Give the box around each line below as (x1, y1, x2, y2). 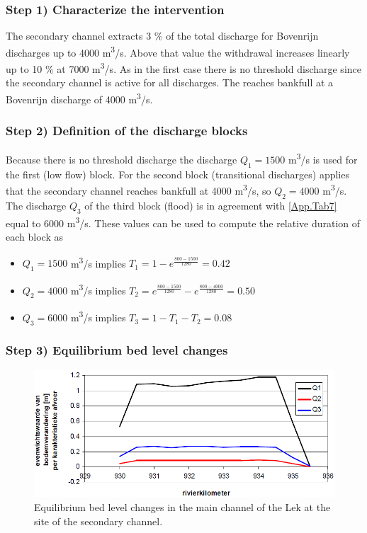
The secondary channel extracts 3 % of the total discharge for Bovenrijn (6, 28, 319, 43)
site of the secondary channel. (34, 513, 163, 528)
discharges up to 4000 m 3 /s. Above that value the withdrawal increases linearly (6, 42, 350, 59)
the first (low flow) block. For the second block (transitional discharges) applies (6, 166, 349, 181)
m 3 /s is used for (288, 150, 358, 167)
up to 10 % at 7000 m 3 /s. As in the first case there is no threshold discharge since (6, 59, 361, 76)
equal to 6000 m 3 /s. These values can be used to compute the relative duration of (6, 213, 361, 230)
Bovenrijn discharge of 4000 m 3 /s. (6, 89, 153, 106)
